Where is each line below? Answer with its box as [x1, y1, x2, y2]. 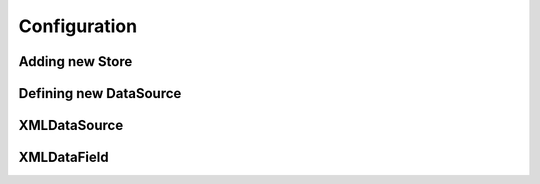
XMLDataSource [18, 117, 124, 134]
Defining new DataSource [18, 85, 182, 102]
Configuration [18, 15, 138, 37]
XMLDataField [18, 149, 109, 166]
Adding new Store [18, 53, 133, 70]
